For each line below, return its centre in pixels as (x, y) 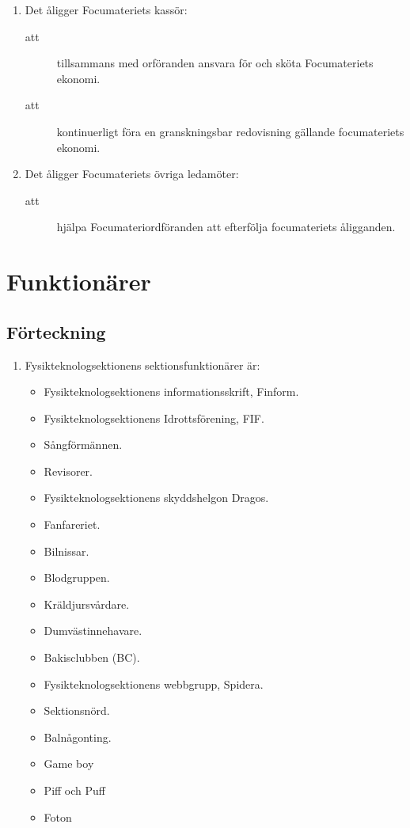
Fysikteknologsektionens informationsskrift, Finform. (171, 391)
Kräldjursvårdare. (87, 604)
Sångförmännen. (83, 444)
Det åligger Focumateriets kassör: (106, 9)
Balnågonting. (78, 737)
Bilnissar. (66, 551)
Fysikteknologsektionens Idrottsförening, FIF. (154, 418)
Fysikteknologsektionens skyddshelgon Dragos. (156, 498)
